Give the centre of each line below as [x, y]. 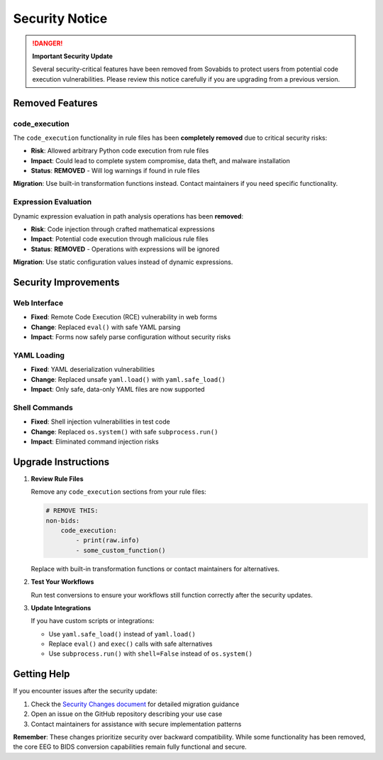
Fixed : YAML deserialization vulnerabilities [93, 370]
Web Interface [38, 303]
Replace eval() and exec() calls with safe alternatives [131, 644]
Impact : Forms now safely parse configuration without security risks [131, 337]
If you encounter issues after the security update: [85, 691]
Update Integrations [61, 607]
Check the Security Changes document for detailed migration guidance [135, 704]
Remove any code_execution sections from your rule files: [119, 492]
